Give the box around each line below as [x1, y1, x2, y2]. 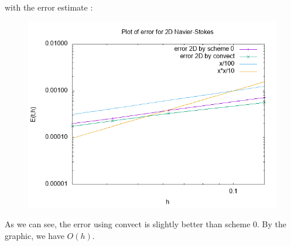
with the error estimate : [5, 1, 93, 13]
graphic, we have [5, 229, 64, 241]
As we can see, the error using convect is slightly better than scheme [5, 218, 251, 230]
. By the [257, 218, 286, 230]
